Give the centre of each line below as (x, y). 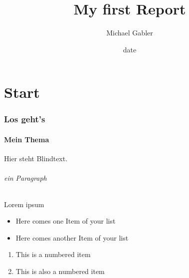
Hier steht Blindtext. (36, 158)
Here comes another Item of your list (72, 237)
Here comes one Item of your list (66, 221)
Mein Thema (27, 139)
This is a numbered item (53, 254)
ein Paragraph (25, 178)
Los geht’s (25, 119)
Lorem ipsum (24, 204)
